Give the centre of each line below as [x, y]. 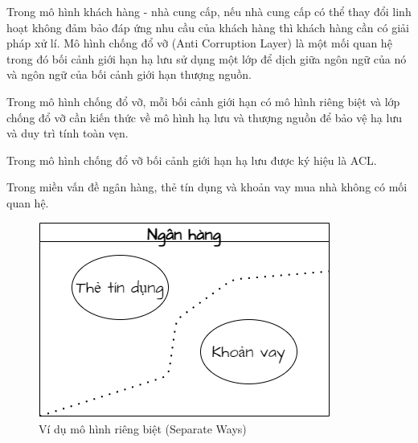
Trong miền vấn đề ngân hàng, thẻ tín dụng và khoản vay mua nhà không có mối [207, 187]
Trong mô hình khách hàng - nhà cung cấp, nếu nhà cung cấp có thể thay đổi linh [209, 11]
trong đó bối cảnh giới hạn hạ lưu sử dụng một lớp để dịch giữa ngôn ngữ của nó [207, 58]
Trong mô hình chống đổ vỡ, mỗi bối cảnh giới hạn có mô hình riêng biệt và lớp [203, 101]
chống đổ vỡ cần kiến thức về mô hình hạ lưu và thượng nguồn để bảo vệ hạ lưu [204, 117]
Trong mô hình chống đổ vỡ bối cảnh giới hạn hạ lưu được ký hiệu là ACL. [192, 160]
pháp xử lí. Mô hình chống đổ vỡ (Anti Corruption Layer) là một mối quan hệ [199, 43]
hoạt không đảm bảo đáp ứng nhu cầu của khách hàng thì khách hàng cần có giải [208, 27]
